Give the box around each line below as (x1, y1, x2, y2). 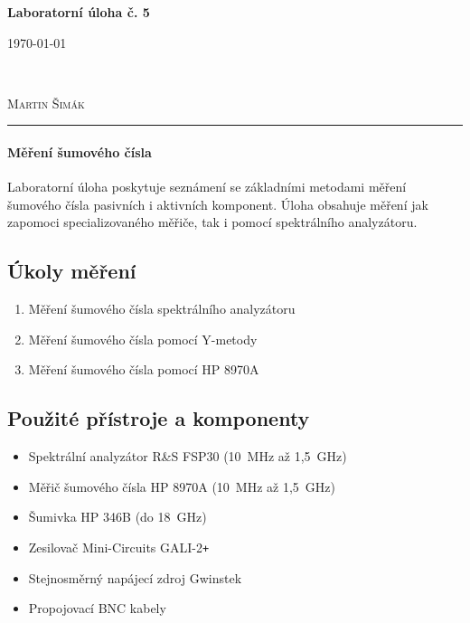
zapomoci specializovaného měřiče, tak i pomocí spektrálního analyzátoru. (7, 212, 418, 231)
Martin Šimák (7, 93, 85, 112)
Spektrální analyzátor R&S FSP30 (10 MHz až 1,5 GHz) (28, 447, 347, 466)
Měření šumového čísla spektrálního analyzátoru (28, 299, 296, 318)
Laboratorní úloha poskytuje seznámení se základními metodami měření (7, 177, 407, 196)
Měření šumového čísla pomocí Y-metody (28, 329, 258, 348)
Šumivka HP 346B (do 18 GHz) (28, 507, 207, 526)
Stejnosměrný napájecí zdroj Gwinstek (28, 568, 242, 587)
